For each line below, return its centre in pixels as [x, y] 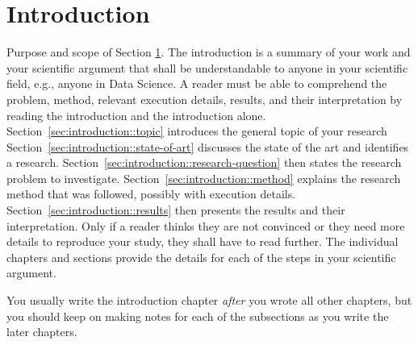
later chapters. [42, 332]
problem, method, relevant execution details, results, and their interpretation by [205, 99]
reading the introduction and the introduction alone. [136, 115]
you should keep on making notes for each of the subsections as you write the [198, 316]
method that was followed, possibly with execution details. [151, 194]
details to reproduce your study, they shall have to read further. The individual [203, 241]
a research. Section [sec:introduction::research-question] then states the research [204, 162]
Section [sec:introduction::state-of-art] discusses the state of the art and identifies [208, 146]
